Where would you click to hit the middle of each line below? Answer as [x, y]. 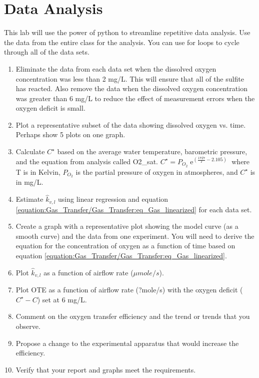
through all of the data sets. [47, 52]
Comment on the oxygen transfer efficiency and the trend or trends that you [133, 316]
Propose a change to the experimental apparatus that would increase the [127, 343]
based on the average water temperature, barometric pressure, [152, 151]
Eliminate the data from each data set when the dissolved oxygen [116, 68]
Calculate [30, 151]
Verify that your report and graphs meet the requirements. [106, 369]
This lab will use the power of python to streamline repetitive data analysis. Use [127, 32]
